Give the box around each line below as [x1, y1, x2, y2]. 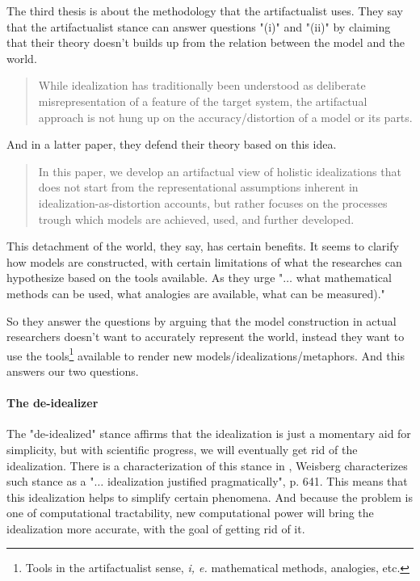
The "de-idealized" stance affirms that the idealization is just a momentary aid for [6, 425, 411, 442]
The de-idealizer [6, 394, 99, 411]
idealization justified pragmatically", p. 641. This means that [107, 473, 408, 490]
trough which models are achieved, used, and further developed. [38, 210, 355, 227]
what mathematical [296, 269, 392, 286]
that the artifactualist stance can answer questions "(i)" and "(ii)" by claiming [6, 18, 391, 35]
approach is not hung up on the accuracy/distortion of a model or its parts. [38, 108, 413, 125]
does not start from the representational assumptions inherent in [38, 179, 359, 196]
